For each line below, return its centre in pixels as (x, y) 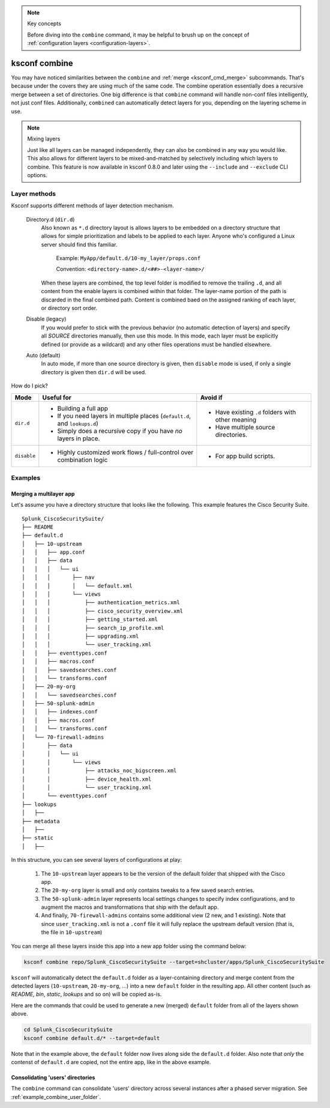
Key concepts (44, 23)
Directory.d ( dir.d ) (50, 219)
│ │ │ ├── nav (58, 577)
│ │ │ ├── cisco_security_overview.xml (102, 611)
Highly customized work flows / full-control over (125, 452)
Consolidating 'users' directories (53, 1077)
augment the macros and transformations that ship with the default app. (130, 907)
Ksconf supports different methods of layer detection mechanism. (92, 206)
